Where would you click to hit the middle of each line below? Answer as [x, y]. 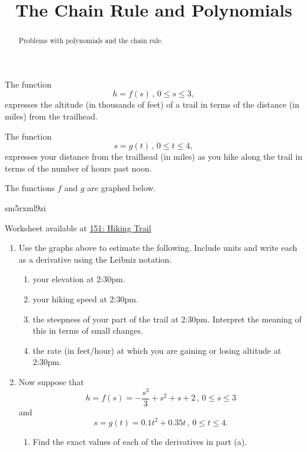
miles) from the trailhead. [51, 116]
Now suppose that [51, 381]
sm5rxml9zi [25, 207]
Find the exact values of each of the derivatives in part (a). [140, 441]
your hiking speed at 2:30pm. [85, 298]
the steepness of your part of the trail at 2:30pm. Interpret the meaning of [167, 319]
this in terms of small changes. [88, 330]
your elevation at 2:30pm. [79, 279]
